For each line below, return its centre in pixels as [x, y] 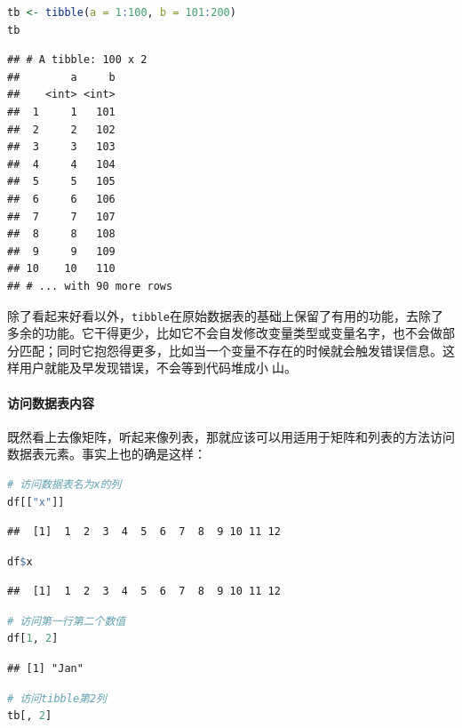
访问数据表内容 [51, 402]
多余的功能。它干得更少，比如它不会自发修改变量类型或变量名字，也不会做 [225, 333]
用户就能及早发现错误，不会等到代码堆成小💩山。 [158, 368]
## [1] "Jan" [45, 669]
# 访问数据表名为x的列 [64, 484]
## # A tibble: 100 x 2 [77, 60]
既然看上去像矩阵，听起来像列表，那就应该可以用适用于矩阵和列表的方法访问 [231, 436]
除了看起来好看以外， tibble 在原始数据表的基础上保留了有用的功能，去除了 [225, 315]
